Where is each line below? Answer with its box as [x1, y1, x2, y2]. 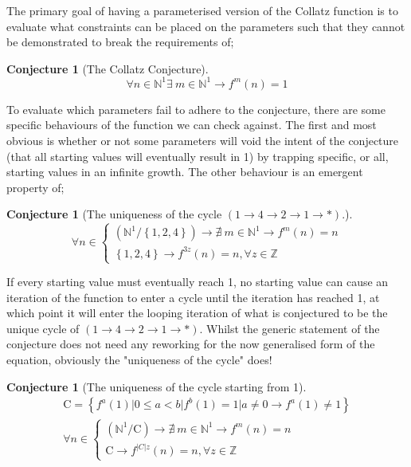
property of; [6, 179, 65, 195]
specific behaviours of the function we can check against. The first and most [6, 116, 377, 133]
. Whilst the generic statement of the [199, 320, 380, 336]
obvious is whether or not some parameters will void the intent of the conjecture [6, 132, 399, 149]
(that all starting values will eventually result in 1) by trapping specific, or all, [6, 147, 389, 164]
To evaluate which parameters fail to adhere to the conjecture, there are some [6, 100, 386, 117]
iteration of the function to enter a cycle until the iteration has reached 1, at [6, 288, 380, 305]
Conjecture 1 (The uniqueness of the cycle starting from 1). [6, 378, 307, 394]
